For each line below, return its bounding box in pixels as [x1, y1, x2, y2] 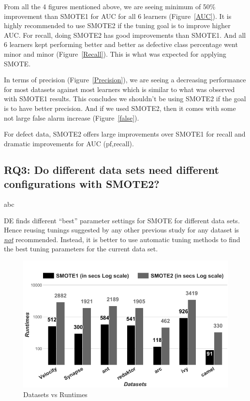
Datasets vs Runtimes [23, 389, 88, 399]
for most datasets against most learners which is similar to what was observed [4, 84, 235, 94]
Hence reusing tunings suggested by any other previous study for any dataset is [4, 225, 239, 235]
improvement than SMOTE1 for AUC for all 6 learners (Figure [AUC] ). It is [4, 11, 232, 21]
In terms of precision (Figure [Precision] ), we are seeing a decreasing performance [4, 75, 246, 85]
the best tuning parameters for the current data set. [4, 244, 158, 254]
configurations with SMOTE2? [4, 176, 160, 191]
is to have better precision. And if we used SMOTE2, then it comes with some [4, 103, 236, 113]
